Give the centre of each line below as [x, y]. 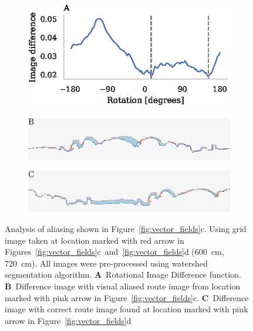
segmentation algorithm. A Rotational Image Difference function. [123, 274]
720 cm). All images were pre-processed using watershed [106, 263]
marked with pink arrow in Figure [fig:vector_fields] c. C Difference [127, 297]
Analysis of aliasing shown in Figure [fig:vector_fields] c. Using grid [126, 229]
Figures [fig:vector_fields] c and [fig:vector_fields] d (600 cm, [114, 252]
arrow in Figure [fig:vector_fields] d [68, 320]
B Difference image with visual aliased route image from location [123, 286]
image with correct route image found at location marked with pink [126, 309]
